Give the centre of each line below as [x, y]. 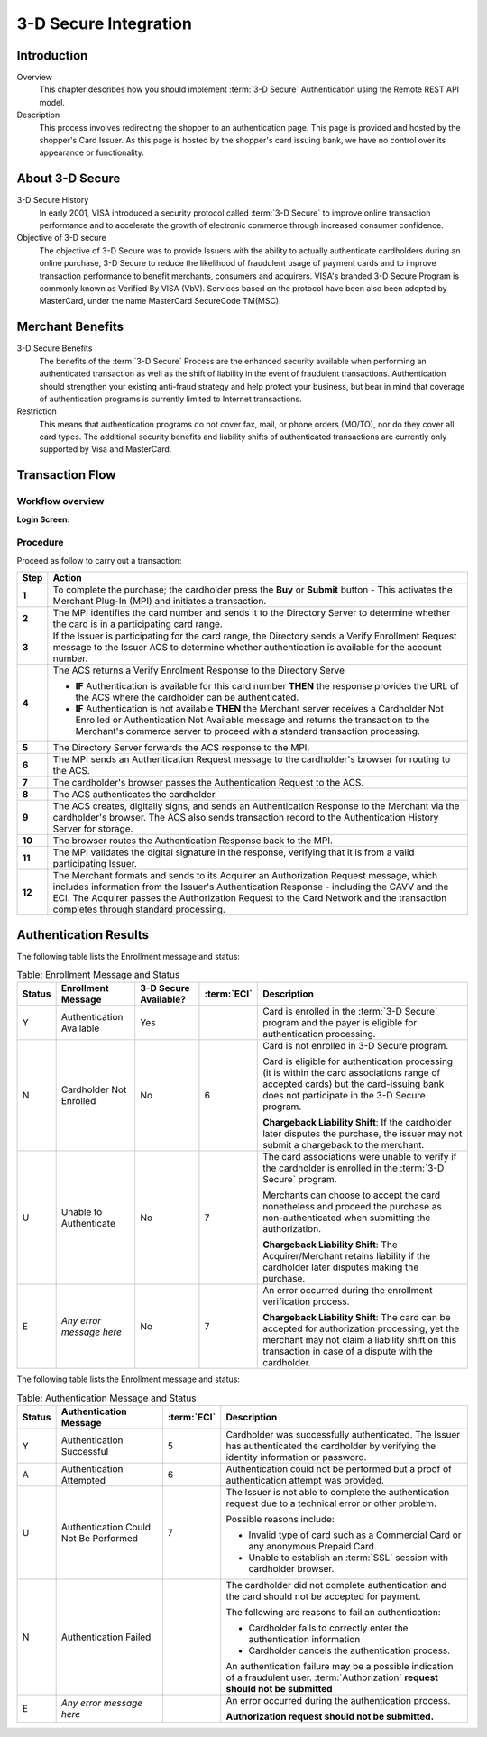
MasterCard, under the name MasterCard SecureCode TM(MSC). [160, 301]
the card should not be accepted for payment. [323, 1596]
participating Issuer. [95, 864]
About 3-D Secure [69, 179]
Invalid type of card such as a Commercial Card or [355, 1535]
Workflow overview [60, 501]
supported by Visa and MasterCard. [106, 449]
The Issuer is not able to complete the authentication [338, 1493]
